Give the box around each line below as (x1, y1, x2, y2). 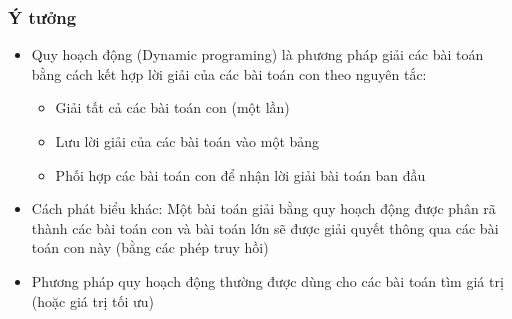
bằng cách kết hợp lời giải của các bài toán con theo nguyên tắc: (31, 63, 427, 84)
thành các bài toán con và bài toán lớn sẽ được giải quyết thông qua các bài (31, 217, 499, 238)
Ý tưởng (8, 4, 77, 29)
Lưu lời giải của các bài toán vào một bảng (55, 131, 320, 151)
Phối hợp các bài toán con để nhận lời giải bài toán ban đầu (55, 164, 426, 185)
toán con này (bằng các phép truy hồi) (31, 237, 269, 258)
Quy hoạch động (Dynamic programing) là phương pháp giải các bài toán (31, 44, 484, 65)
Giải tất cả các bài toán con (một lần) (55, 97, 290, 118)
